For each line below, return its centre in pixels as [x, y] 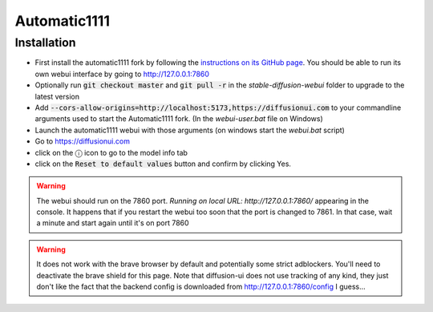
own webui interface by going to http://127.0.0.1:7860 [122, 74]
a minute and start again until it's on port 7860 [113, 223]
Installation [45, 43]
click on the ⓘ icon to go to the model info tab [111, 152]
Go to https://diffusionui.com [82, 141]
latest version [57, 96]
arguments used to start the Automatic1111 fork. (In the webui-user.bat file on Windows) [179, 119]
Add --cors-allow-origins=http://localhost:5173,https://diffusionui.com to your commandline [218, 107]
